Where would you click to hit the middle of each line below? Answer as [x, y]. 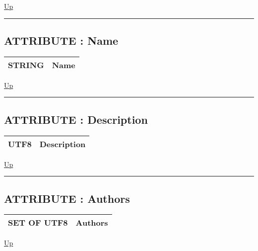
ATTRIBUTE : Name [61, 40]
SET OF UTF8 [38, 223]
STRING [26, 65]
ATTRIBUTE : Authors [67, 198]
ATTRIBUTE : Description [76, 119]
